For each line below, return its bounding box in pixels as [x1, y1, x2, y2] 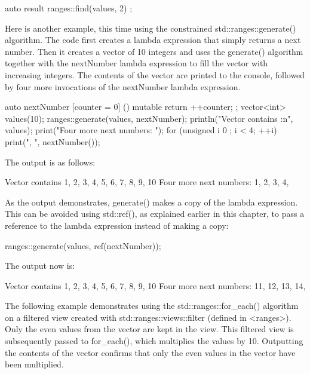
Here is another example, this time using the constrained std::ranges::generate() [5, 22, 296, 34]
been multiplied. [5, 358, 64, 370]
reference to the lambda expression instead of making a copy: [5, 219, 229, 231]
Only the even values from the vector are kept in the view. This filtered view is [5, 323, 294, 335]
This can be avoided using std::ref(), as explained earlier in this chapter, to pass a [5, 207, 305, 220]
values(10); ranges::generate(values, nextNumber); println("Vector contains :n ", [5, 112, 293, 124]
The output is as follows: [5, 155, 96, 168]
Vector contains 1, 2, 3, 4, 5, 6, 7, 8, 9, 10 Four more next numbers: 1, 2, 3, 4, [5, 176, 289, 188]
